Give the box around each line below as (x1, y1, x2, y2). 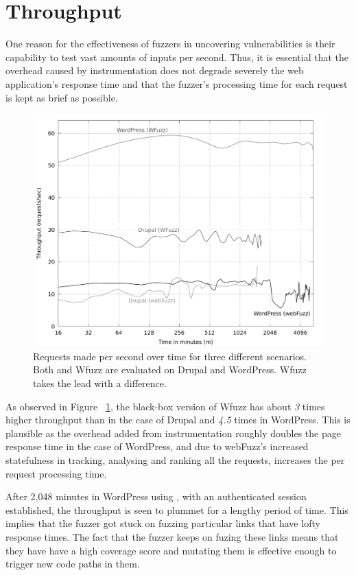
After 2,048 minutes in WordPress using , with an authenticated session (5, 489, 307, 504)
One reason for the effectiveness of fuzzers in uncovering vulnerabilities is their (5, 36, 335, 51)
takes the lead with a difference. (33, 375, 167, 390)
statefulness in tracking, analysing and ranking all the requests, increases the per (5, 452, 345, 467)
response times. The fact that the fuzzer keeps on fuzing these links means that (5, 529, 339, 543)
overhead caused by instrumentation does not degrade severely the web (5, 63, 304, 78)
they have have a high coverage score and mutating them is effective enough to (5, 543, 337, 557)
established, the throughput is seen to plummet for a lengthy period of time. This (5, 502, 348, 517)
